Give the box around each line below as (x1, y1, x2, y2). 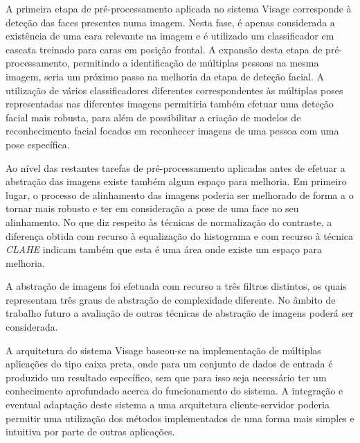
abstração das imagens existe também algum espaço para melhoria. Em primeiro (6, 174, 347, 189)
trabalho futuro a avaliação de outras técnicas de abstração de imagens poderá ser (6, 306, 354, 320)
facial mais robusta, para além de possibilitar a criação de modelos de (6, 110, 301, 124)
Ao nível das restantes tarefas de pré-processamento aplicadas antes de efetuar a (6, 160, 345, 175)
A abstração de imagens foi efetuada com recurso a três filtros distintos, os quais (6, 279, 347, 293)
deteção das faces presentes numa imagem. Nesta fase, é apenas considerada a (6, 15, 335, 29)
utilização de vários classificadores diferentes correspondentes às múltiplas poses (6, 82, 343, 97)
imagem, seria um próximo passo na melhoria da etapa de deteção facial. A (6, 69, 324, 83)
